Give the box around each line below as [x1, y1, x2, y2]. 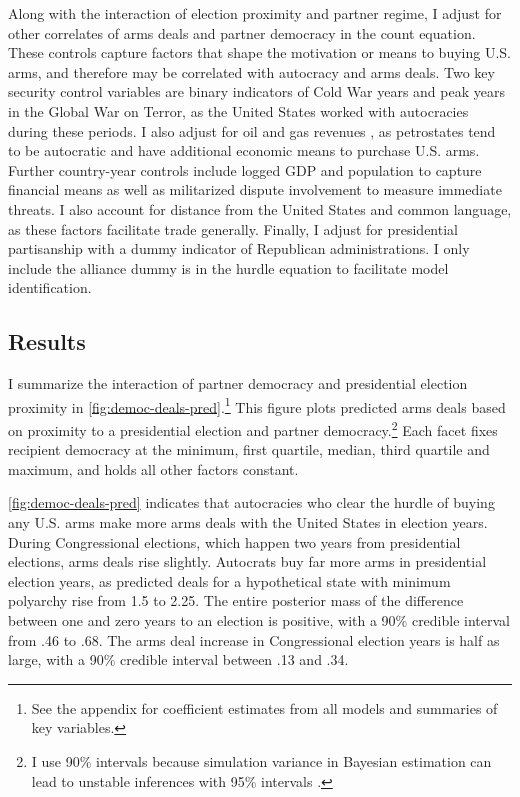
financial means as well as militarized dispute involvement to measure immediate [8, 179, 502, 200]
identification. [8, 277, 92, 298]
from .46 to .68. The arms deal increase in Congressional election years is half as [8, 629, 500, 650]
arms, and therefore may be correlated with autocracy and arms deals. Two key [8, 61, 495, 82]
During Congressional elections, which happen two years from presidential [8, 531, 461, 552]
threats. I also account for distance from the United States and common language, [8, 198, 512, 219]
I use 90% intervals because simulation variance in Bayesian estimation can [31, 750, 492, 771]
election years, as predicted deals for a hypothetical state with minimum [8, 570, 451, 591]
